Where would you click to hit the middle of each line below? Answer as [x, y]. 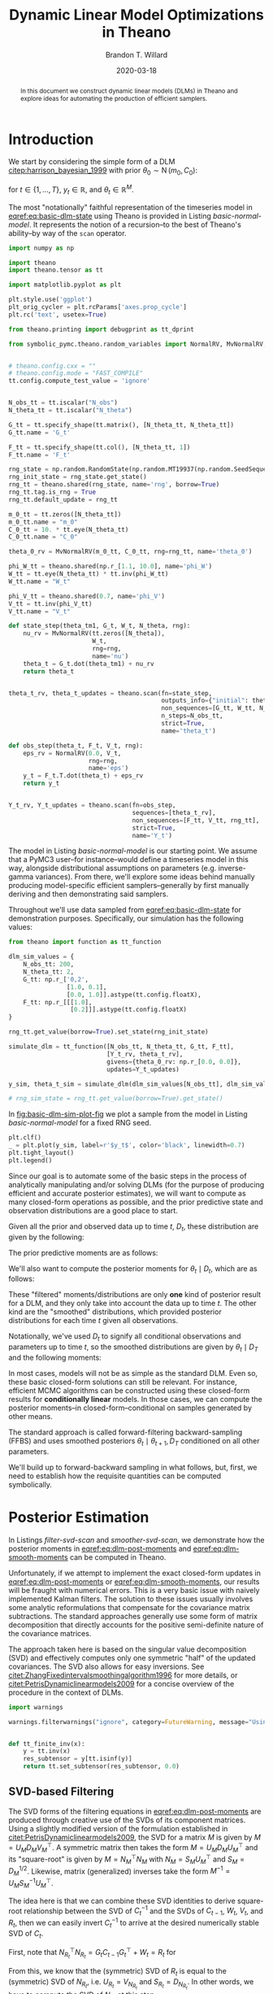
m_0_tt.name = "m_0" [43, 522]
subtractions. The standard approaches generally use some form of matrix [133, 1616]
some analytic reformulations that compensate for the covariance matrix [129, 1607]
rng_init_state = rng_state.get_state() [78, 477]
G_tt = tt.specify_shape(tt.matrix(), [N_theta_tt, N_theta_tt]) [121, 424]
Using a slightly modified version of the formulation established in [118, 1828]
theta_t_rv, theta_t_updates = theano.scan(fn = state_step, [110, 693]
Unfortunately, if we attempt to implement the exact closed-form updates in [135, 1573]
